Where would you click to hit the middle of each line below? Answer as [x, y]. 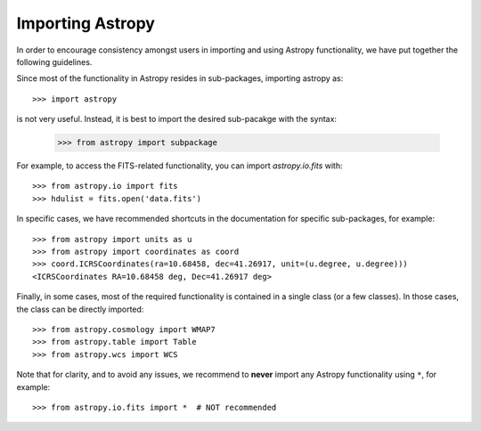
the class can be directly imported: [80, 309]
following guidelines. [54, 61]
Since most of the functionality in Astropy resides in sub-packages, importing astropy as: [180, 78]
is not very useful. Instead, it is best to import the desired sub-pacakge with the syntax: [177, 119]
